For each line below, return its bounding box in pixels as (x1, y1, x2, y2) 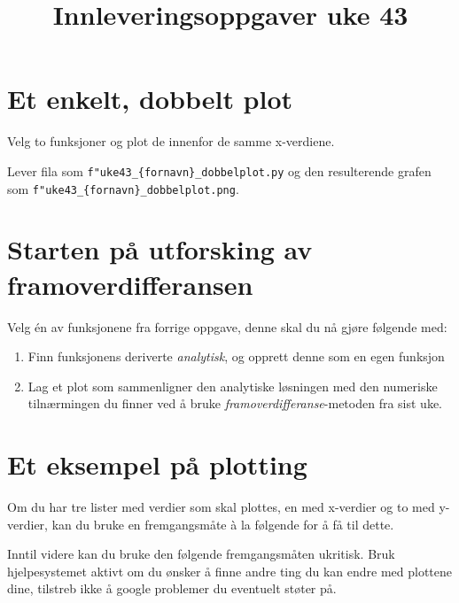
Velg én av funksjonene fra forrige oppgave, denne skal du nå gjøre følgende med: (7, 317, 447, 336)
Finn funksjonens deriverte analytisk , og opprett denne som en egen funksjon (27, 347, 445, 366)
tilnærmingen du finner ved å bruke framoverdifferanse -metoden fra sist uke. (27, 394, 442, 413)
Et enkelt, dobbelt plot (7, 81, 293, 117)
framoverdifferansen (7, 266, 253, 302)
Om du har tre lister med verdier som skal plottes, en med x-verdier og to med (7, 498, 435, 516)
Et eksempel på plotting (7, 446, 307, 483)
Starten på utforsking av (7, 231, 313, 267)
